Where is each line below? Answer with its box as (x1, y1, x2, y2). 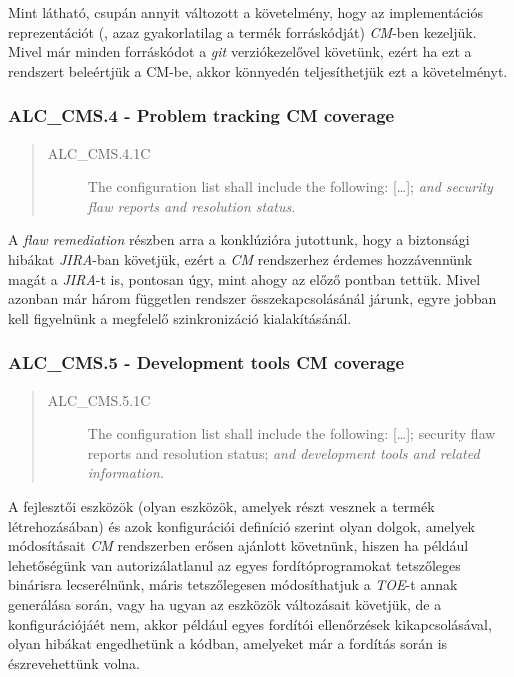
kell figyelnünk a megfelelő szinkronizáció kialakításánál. (8, 307, 352, 328)
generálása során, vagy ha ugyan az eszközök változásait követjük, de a (8, 593, 442, 614)
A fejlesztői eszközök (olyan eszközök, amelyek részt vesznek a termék (8, 495, 435, 516)
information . (87, 462, 164, 483)
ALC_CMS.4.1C (47, 142, 151, 163)
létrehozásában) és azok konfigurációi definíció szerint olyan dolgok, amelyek (8, 515, 476, 536)
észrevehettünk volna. (8, 652, 140, 673)
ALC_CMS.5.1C (47, 389, 151, 410)
